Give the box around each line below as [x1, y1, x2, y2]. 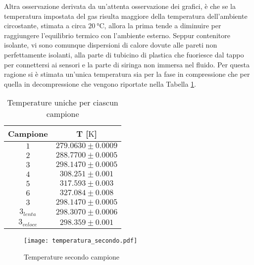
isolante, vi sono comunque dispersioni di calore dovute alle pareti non [4, 40, 217, 50]
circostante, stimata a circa [4, 20, 86, 31]
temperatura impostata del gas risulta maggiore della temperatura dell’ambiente [4, 10, 248, 21]
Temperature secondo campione [24, 251, 120, 262]
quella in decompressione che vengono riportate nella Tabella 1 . [4, 78, 197, 89]
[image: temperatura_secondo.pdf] [24, 237, 138, 245]
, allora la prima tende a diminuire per [104, 20, 221, 31]
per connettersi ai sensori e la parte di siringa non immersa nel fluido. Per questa [4, 59, 250, 69]
